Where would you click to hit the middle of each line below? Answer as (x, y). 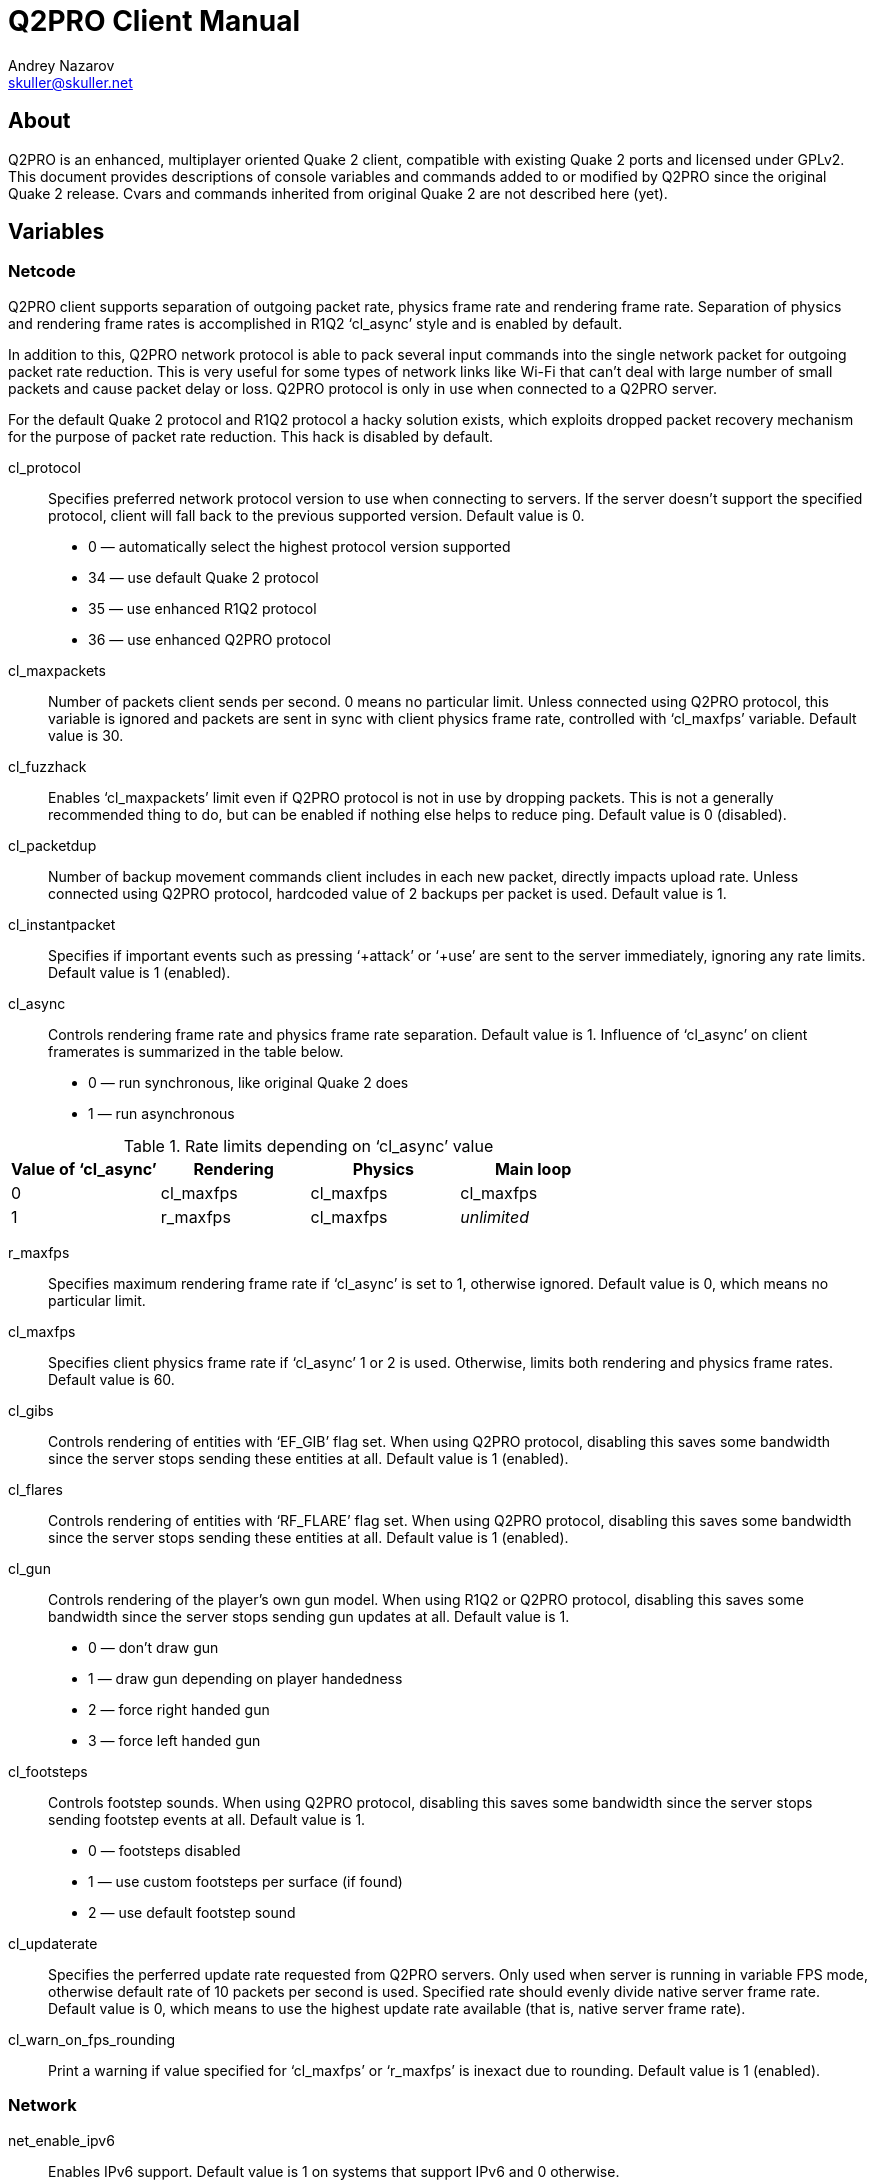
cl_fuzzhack (47, 766)
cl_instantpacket (62, 924)
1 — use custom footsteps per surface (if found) (245, 1881)
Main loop (533, 1168)
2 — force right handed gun (179, 1709)
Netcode (42, 271)
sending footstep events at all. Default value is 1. (207, 1819)
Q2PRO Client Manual (154, 21)
